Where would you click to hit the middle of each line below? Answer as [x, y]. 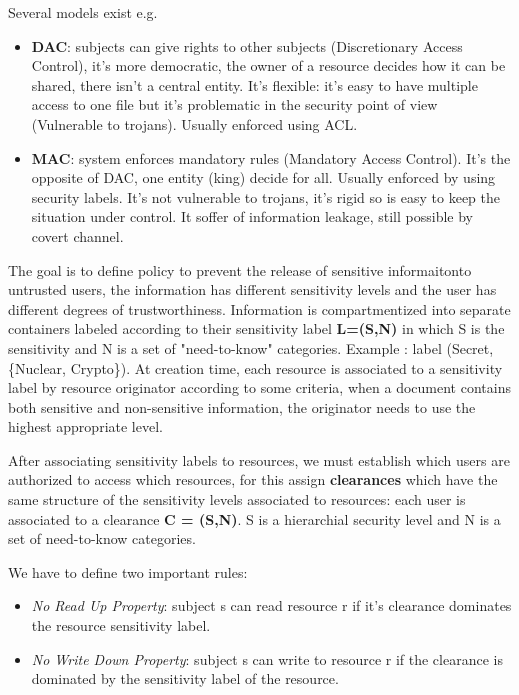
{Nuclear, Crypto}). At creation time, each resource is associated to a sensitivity [255, 367]
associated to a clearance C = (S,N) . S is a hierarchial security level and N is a [254, 518]
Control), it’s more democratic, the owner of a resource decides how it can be [268, 65]
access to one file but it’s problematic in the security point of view [234, 104]
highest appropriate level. [85, 426]
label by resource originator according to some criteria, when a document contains [259, 387]
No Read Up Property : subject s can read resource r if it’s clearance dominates [271, 605]
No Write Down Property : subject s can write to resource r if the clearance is [267, 658]
